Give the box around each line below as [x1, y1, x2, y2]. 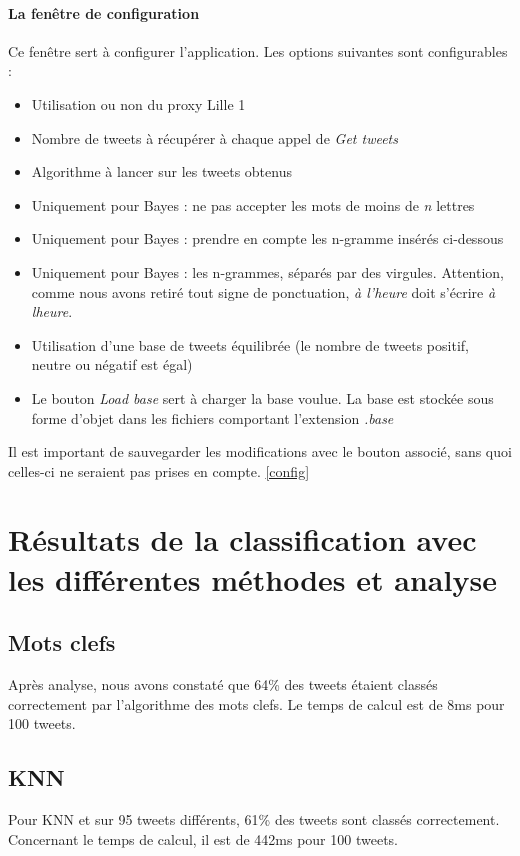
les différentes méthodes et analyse [8, 558, 497, 599]
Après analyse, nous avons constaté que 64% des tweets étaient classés [8, 674, 438, 695]
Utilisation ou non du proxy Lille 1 [31, 93, 246, 114]
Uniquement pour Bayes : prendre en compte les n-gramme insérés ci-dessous [31, 228, 504, 249]
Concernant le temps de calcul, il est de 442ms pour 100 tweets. [8, 828, 398, 849]
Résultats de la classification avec [8, 519, 477, 560]
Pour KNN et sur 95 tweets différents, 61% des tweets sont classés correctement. [8, 809, 500, 830]
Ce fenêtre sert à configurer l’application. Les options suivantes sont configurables [8, 40, 508, 61]
